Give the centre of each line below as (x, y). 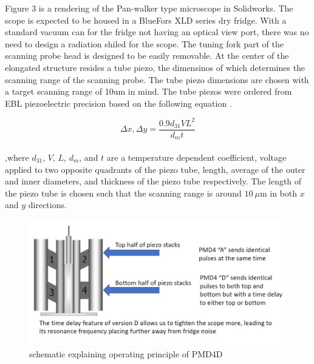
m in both (278, 193)
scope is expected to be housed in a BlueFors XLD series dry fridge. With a (146, 20)
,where (17, 157)
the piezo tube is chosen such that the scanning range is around (123, 193)
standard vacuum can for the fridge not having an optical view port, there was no (157, 32)
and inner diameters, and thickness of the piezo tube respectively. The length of (153, 181)
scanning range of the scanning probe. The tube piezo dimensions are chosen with (157, 79)
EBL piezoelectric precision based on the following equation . (118, 103)
